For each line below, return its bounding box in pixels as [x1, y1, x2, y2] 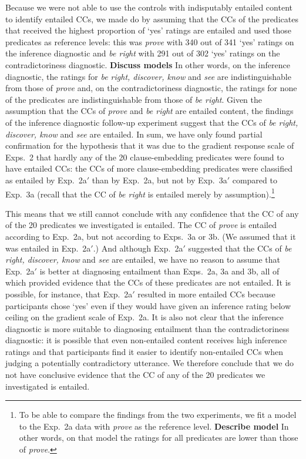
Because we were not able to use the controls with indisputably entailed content [5, 1, 292, 13]
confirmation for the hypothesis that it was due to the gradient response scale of [5, 139, 294, 152]
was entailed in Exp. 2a [5, 242, 91, 254]
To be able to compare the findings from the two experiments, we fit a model [19, 408, 297, 421]
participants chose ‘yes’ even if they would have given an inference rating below [5, 299, 291, 311]
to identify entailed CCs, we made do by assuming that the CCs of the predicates [5, 12, 298, 25]
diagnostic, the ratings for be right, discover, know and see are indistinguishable [5, 70, 291, 82]
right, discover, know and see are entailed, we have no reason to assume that [5, 253, 281, 266]
